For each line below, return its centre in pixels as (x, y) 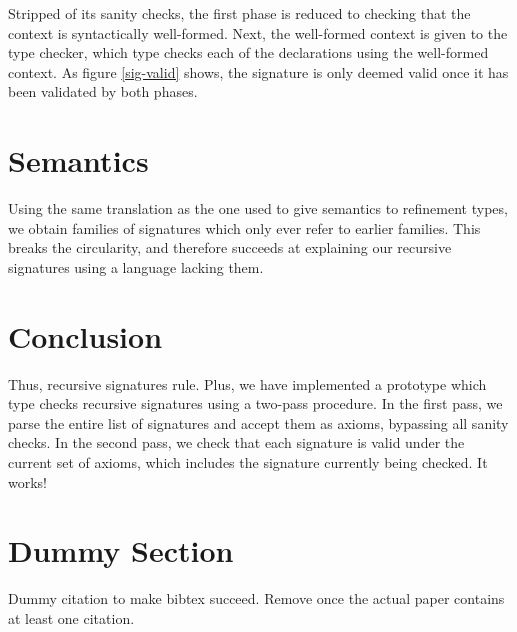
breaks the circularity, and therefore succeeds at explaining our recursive (230, 247)
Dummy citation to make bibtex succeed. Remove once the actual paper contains (256, 598)
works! (28, 481)
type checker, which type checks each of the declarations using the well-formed (248, 52)
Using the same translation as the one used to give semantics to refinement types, (258, 208)
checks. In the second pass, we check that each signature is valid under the (236, 442)
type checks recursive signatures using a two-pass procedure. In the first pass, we (255, 403)
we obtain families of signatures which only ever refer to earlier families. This (244, 227)
